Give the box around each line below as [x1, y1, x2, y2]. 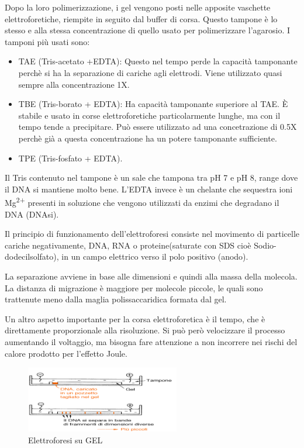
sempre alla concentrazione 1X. [18, 78, 130, 90]
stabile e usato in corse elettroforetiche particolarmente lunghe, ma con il [18, 109, 281, 121]
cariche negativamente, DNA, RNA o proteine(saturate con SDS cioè [5, 239, 251, 251]
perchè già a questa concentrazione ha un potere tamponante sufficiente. [18, 132, 277, 144]
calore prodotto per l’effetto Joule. [5, 347, 127, 359]
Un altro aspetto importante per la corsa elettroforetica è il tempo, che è [5, 312, 265, 325]
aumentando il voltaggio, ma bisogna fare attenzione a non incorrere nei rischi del [5, 335, 298, 347]
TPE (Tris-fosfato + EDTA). [18, 151, 123, 164]
